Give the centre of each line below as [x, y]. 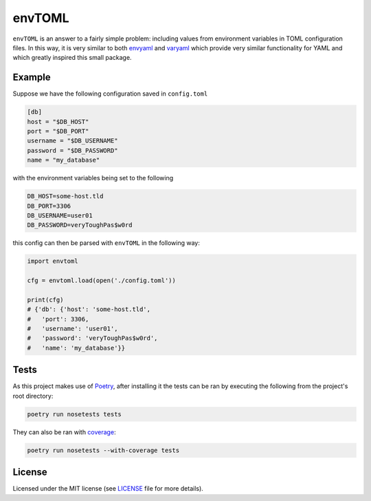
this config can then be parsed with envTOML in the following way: [106, 243]
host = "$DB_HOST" [58, 121]
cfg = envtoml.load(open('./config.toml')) [102, 281]
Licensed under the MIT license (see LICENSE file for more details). [108, 489]
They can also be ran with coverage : [64, 432]
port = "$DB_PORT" [58, 131]
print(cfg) [45, 300]
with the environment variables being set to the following [93, 178]
